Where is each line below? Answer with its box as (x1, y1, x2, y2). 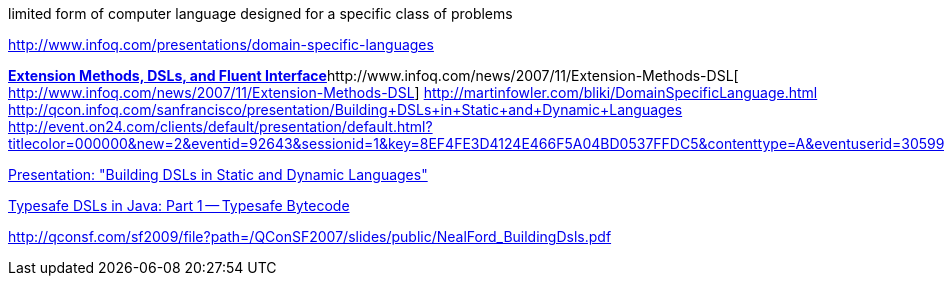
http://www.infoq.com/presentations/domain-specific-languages (8, 36, 434, 53)
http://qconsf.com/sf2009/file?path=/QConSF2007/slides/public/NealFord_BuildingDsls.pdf (8, 228, 612, 245)
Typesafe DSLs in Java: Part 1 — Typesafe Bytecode (8, 197, 350, 214)
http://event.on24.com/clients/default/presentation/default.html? (8, 118, 433, 135)
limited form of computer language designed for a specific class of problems (8, 5, 513, 22)
